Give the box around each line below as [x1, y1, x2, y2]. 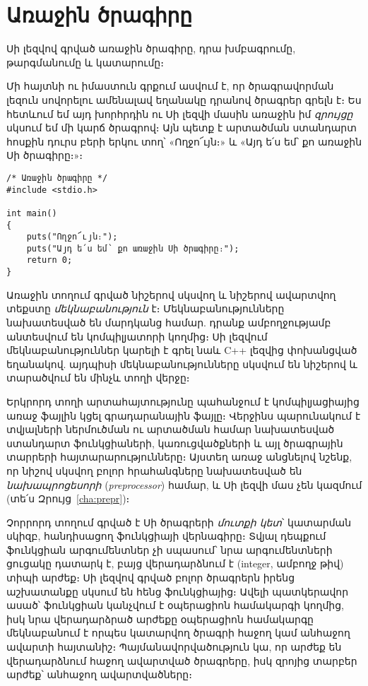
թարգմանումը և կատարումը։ [6, 54, 164, 69]
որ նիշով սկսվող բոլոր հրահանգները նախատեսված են [6, 463, 302, 478]
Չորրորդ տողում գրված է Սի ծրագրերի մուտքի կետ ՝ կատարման [6, 514, 352, 529]
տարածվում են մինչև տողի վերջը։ [6, 370, 190, 385]
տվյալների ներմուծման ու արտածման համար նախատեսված [6, 422, 335, 437]
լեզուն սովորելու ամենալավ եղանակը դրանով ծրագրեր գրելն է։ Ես [6, 92, 362, 107]
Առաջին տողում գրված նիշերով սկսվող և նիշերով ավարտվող [6, 287, 336, 302]
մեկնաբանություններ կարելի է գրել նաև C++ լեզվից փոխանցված [6, 343, 357, 357]
